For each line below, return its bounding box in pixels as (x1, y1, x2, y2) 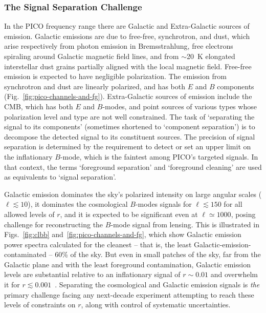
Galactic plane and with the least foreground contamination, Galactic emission (4, 259, 251, 269)
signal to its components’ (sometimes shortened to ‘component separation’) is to (4, 121, 255, 132)
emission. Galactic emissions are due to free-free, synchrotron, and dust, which (4, 30, 250, 41)
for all (224, 199, 242, 209)
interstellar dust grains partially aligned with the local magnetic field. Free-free (4, 61, 252, 71)
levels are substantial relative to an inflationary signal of (4, 269, 181, 280)
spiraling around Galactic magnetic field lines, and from (4, 51, 179, 61)
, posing (231, 208, 256, 219)
